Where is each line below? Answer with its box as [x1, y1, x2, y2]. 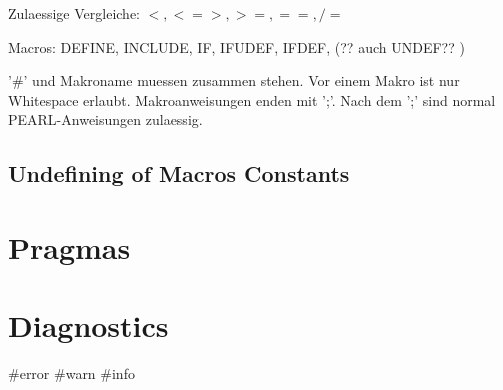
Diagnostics [8, 305, 169, 346]
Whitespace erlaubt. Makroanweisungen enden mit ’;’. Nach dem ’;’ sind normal [8, 89, 496, 110]
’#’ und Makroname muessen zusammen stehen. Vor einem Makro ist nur [8, 70, 460, 91]
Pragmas [8, 226, 131, 267]
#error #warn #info [8, 363, 135, 384]
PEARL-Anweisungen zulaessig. [8, 109, 203, 130]
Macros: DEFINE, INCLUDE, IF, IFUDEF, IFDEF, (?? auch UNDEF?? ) [8, 36, 465, 57]
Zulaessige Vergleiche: [8, 3, 141, 23]
